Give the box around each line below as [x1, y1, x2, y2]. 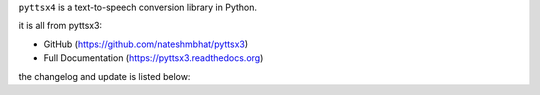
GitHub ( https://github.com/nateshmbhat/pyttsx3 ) [43, 38, 249, 50]
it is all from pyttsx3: [18, 20, 103, 32]
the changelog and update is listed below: [18, 70, 191, 82]
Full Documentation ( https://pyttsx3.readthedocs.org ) [43, 52, 264, 64]
